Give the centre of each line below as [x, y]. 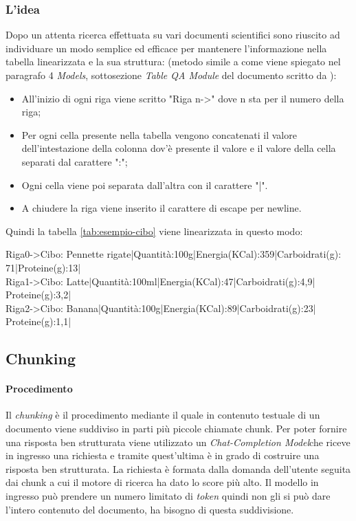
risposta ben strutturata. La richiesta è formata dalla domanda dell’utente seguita [178, 468]
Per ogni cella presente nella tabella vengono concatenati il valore [159, 134]
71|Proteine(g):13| [43, 267]
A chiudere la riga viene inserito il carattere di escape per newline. [162, 208]
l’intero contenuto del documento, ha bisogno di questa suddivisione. [150, 509]
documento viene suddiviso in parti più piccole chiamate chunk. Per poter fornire [176, 429]
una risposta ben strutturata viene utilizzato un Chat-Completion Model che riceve [178, 442]
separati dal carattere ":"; [75, 161]
